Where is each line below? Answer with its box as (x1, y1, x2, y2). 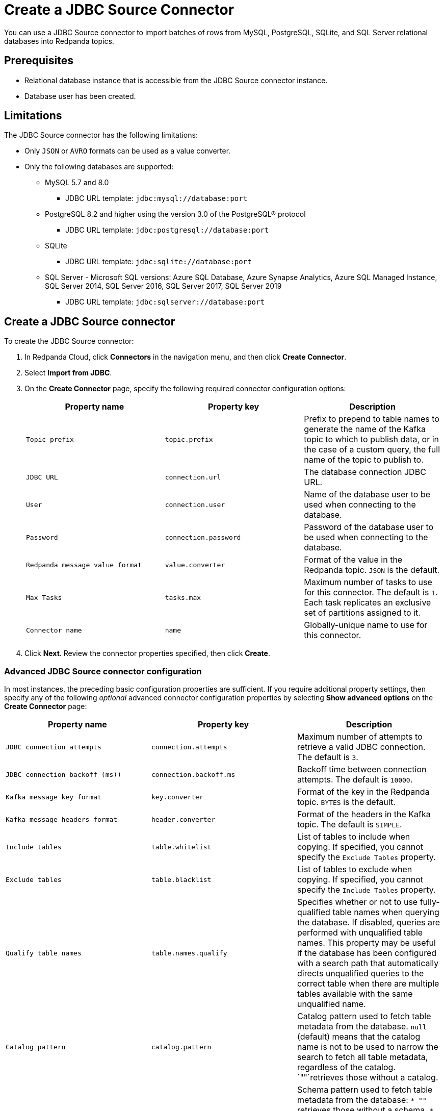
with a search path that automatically (297, 958, 439, 969)
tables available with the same (297, 989, 413, 999)
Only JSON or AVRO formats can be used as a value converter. (24, 146, 231, 156)
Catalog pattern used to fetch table (297, 1011, 431, 1022)
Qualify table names (6, 949, 82, 957)
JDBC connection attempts (6, 743, 101, 751)
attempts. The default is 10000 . (297, 774, 413, 785)
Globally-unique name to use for (304, 620, 428, 630)
